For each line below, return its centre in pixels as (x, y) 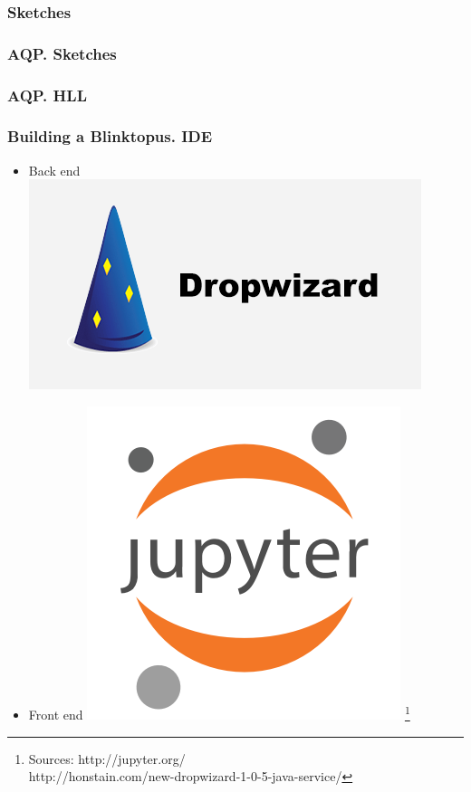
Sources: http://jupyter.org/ (107, 758)
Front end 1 (219, 713)
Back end (54, 170)
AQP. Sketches (62, 53)
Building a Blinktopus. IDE (110, 136)
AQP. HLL (47, 95)
